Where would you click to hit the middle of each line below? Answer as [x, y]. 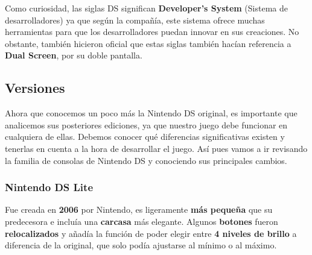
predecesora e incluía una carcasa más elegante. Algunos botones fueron [142, 221]
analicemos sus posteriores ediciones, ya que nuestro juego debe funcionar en [146, 124]
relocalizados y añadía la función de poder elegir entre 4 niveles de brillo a [151, 233]
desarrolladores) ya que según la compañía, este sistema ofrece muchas [135, 20]
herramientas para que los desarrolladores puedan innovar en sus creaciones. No [152, 32]
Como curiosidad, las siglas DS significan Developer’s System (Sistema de [146, 8]
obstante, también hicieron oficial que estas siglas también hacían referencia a [148, 43]
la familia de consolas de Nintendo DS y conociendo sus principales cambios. [146, 160]
